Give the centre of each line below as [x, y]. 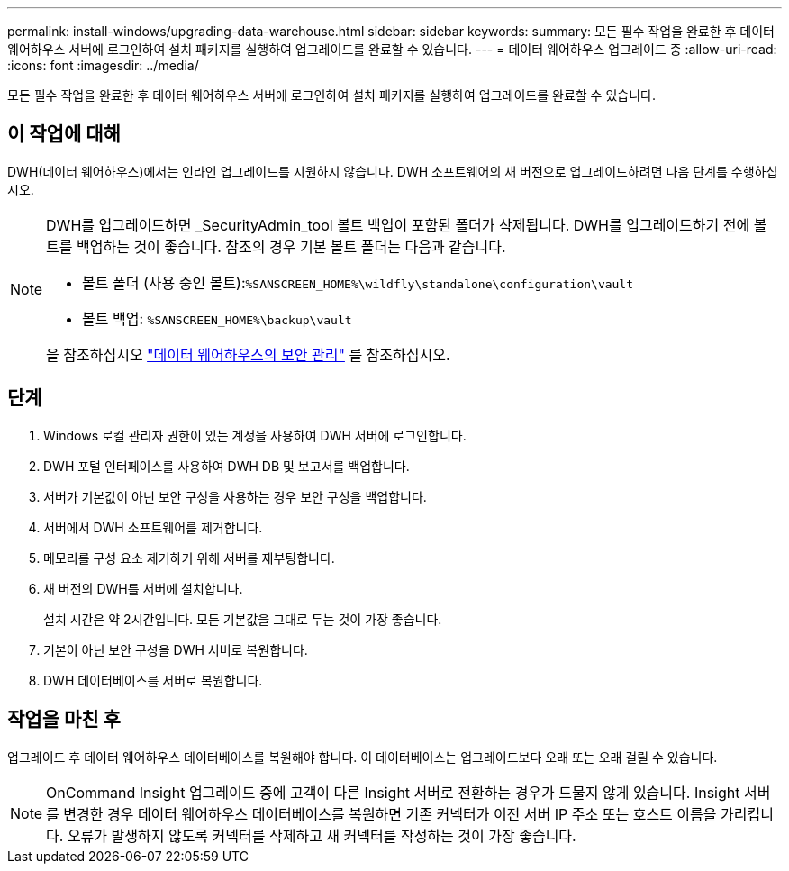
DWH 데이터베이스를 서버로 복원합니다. [153, 680]
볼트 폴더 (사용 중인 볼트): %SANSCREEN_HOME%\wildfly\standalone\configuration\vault [358, 282]
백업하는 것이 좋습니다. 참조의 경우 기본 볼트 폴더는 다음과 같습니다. [291, 246]
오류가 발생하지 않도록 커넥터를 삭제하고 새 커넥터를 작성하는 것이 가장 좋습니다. [322, 835]
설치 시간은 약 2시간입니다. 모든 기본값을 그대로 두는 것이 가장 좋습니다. [243, 619]
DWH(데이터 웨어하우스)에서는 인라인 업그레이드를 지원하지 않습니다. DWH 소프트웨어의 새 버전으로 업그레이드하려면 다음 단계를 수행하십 [393, 171]
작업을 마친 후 [64, 720]
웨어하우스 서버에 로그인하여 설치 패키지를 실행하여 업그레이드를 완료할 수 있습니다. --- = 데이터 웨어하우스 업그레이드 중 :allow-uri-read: [392, 49]
